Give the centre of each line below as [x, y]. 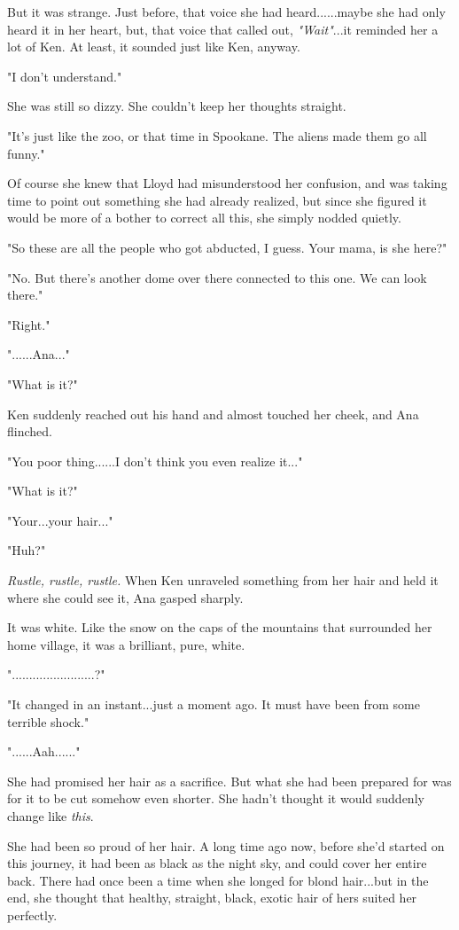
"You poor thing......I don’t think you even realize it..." [155, 461]
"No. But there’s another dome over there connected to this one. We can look [217, 277]
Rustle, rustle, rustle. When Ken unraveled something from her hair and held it [223, 580]
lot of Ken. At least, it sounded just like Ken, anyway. [154, 47]
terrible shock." [48, 721]
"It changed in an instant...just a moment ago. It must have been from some [214, 704]
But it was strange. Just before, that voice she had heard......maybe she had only [226, 12]
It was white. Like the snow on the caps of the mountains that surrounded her [220, 627]
